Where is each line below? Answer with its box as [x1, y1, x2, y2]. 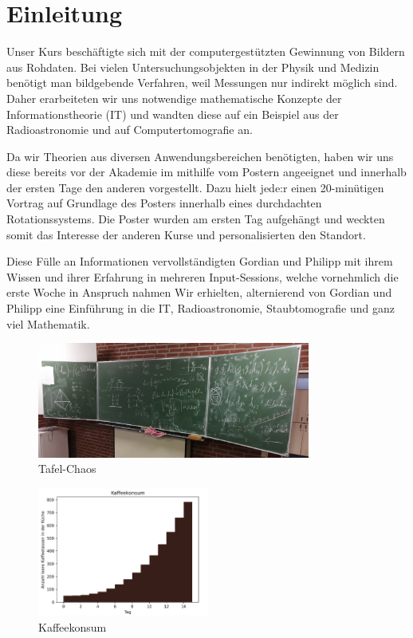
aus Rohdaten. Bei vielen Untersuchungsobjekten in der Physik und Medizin [6, 58, 380, 75]
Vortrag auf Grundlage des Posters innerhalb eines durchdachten [6, 195, 322, 211]
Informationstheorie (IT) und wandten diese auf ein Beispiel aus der [6, 105, 339, 122]
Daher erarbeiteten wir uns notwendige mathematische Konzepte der [6, 89, 342, 106]
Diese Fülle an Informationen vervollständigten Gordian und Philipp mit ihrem [6, 253, 393, 270]
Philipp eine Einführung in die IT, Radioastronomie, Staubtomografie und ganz [6, 300, 395, 317]
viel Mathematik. [6, 315, 90, 332]
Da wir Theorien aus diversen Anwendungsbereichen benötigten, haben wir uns [6, 148, 394, 164]
